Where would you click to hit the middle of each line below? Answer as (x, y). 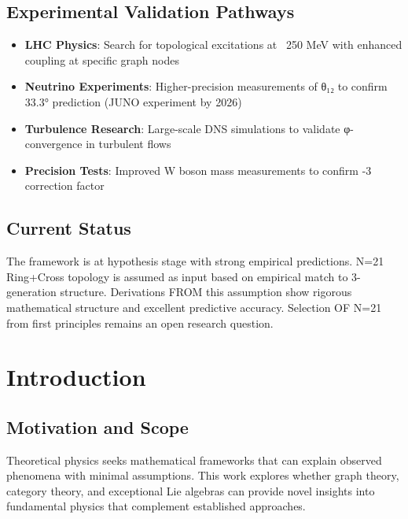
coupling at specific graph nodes (102, 59)
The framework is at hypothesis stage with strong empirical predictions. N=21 (195, 261)
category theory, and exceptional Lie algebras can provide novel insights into (191, 490)
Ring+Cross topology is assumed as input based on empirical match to (177, 276)
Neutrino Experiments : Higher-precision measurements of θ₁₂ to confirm (206, 86)
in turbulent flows (129, 144)
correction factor (64, 185)
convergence (53, 144)
